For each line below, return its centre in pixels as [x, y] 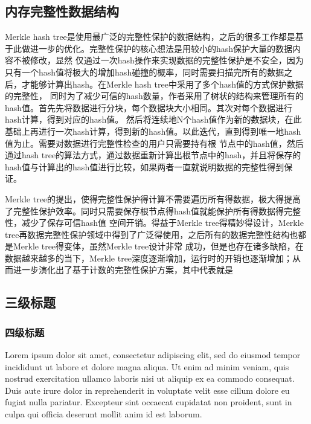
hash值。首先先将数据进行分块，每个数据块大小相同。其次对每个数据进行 [149, 107]
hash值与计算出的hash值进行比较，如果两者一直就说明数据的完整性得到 [145, 166]
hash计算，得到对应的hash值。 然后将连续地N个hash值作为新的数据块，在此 [153, 119]
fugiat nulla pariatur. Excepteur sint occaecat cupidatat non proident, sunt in [149, 402]
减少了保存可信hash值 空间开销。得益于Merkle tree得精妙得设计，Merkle [162, 223]
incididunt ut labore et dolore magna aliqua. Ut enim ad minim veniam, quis [147, 366]
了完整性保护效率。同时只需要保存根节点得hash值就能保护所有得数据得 [145, 210]
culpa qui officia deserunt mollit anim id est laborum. [104, 414]
